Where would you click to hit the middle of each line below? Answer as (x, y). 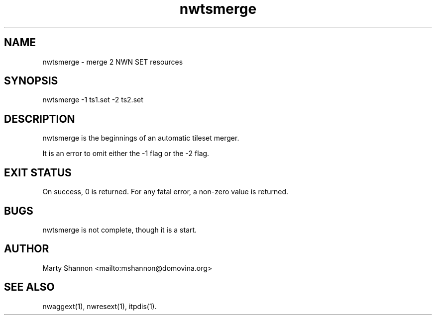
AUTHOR (27, 249)
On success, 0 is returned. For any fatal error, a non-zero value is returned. (165, 192)
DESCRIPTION (40, 119)
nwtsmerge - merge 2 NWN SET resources (113, 62)
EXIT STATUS (38, 172)
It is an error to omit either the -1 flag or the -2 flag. (126, 154)
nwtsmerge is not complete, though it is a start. (120, 230)
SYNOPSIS (31, 81)
